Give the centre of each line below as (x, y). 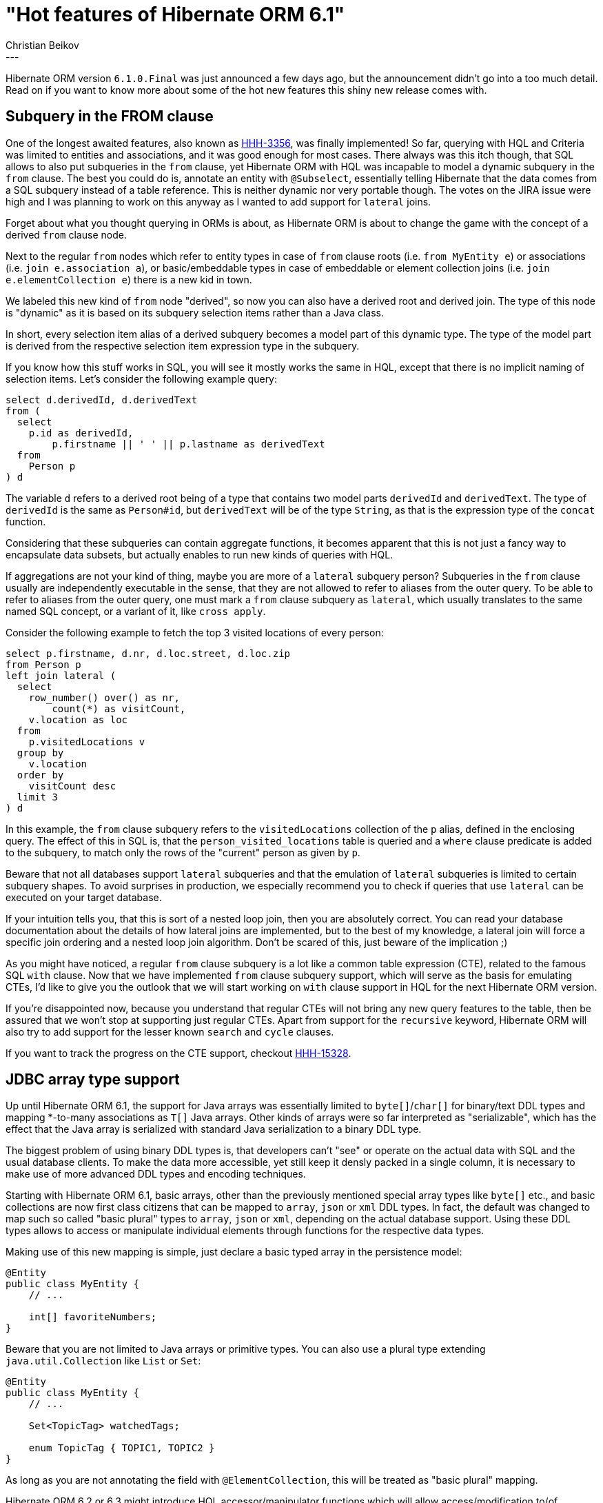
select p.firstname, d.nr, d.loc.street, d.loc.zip (148, 653)
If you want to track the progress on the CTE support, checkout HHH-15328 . (178, 1053)
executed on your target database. (84, 897)
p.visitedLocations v (87, 742)
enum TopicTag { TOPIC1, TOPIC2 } (122, 1448)
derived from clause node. (66, 234)
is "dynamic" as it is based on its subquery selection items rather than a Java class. (195, 312)
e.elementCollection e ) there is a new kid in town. (129, 279)
